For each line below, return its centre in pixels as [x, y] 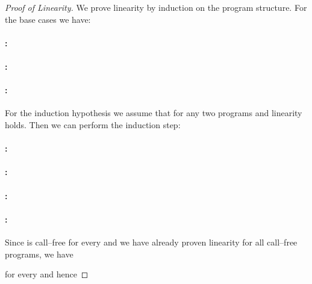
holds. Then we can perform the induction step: [93, 124]
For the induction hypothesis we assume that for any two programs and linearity [154, 113]
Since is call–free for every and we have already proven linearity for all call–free [151, 242]
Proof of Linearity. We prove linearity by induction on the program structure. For [156, 7]
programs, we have [39, 254]
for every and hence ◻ [47, 274]
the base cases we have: [48, 19]
